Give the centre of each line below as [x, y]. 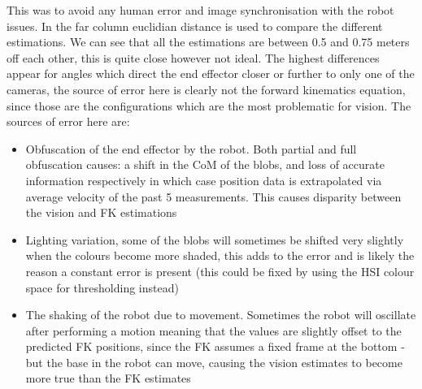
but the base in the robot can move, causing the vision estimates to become [214, 362]
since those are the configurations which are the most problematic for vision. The [209, 105]
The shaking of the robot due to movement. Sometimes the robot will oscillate [221, 315]
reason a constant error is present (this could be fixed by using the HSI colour [220, 271]
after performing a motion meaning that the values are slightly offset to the [213, 330]
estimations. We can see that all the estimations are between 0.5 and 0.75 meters [208, 42]
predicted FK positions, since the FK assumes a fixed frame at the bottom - [215, 346]
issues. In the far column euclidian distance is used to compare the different [195, 26]
